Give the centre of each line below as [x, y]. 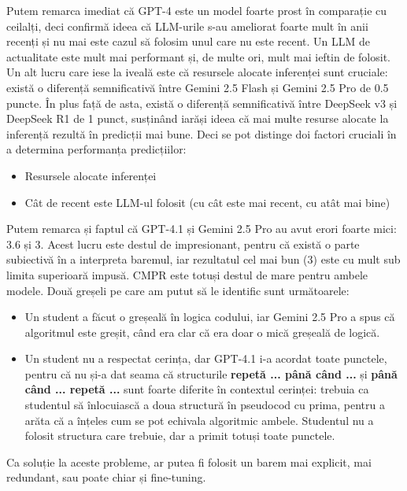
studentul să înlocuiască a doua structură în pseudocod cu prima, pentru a [205, 405]
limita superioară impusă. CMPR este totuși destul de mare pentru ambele [187, 274]
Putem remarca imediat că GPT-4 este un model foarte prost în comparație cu [197, 10]
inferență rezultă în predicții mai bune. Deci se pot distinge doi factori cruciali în [202, 133]
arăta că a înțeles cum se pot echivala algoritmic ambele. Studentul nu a [199, 420]
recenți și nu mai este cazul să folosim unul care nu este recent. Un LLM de [189, 41]
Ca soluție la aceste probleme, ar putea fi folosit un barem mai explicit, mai [189, 461]
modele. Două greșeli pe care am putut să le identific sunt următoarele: [178, 290]
